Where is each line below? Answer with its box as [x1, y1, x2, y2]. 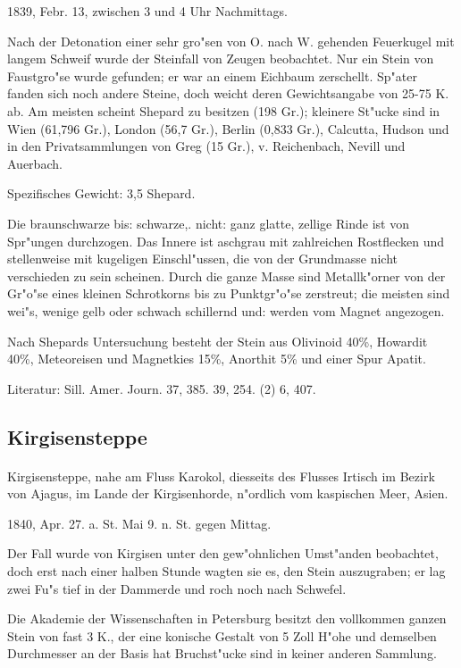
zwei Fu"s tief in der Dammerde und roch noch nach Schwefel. [7, 579, 347, 597]
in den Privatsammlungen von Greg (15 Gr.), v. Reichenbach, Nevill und [7, 137, 406, 155]
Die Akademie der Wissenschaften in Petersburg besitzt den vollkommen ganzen [7, 609, 447, 628]
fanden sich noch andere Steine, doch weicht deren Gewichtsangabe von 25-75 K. [7, 84, 449, 103]
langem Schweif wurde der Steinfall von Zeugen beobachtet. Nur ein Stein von [7, 49, 434, 68]
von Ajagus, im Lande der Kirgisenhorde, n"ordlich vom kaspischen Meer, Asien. [7, 484, 448, 503]
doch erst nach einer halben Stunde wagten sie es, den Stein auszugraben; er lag [7, 562, 446, 580]
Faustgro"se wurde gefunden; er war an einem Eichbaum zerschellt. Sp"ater [7, 66, 417, 85]
